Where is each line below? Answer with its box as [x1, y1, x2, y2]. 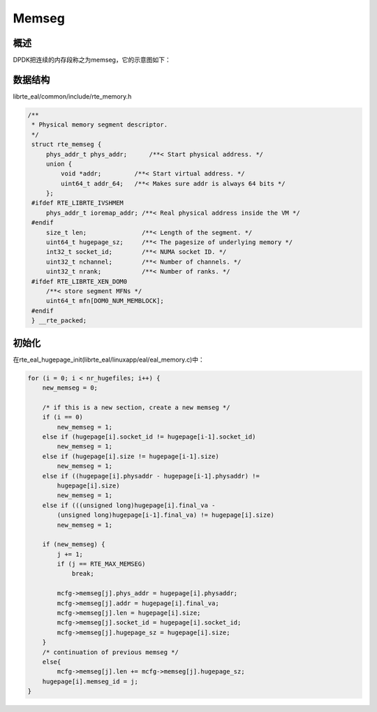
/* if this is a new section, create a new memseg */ [42, 403, 230, 411]
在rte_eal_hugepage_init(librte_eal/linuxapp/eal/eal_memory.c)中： [13, 355, 205, 364]
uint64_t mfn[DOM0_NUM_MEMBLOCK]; [45, 297, 164, 305]
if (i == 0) [42, 413, 84, 421]
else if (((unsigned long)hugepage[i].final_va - [42, 501, 216, 509]
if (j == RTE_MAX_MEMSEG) [57, 560, 146, 568]
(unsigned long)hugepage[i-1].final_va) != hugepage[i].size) [57, 511, 275, 519]
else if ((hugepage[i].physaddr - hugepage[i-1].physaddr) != [42, 472, 260, 480]
